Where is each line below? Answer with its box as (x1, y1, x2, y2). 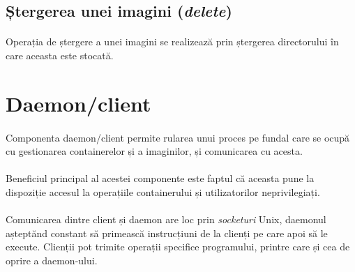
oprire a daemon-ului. (6, 252, 98, 267)
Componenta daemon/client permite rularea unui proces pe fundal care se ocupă (6, 130, 350, 144)
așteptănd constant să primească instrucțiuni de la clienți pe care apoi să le (6, 225, 328, 240)
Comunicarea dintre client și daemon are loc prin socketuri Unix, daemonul (6, 212, 326, 227)
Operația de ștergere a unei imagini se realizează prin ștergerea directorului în (6, 34, 339, 49)
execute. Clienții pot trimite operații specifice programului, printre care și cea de (6, 239, 350, 254)
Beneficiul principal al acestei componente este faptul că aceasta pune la (6, 171, 315, 186)
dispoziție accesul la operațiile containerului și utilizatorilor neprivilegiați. (6, 184, 320, 199)
